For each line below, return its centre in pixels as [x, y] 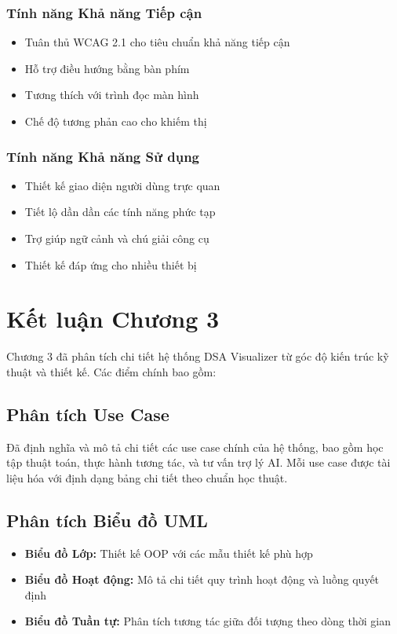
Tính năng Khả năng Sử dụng [103, 156]
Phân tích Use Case [88, 414]
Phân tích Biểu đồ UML [107, 520]
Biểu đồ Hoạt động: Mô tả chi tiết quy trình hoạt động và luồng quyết [202, 579]
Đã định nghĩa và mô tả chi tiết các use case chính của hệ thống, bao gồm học [195, 447]
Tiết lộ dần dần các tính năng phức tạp [120, 212]
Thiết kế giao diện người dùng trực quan [122, 185]
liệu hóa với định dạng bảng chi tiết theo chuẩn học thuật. [147, 477]
